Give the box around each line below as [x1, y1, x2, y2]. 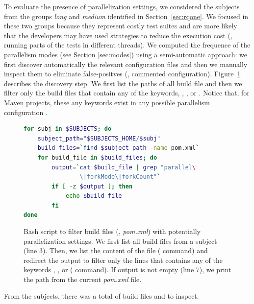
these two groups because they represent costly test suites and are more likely [4, 21, 237, 31]
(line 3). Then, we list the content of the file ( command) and [24, 245, 208, 256]
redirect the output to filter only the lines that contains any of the [24, 255, 223, 265]
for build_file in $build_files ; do [37, 154, 157, 161]
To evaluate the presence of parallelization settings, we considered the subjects [4, 1, 240, 11]
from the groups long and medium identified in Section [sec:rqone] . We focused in [4, 11, 249, 21]
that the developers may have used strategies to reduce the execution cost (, [4, 30, 232, 40]
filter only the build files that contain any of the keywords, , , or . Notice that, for [4, 88, 250, 98]
